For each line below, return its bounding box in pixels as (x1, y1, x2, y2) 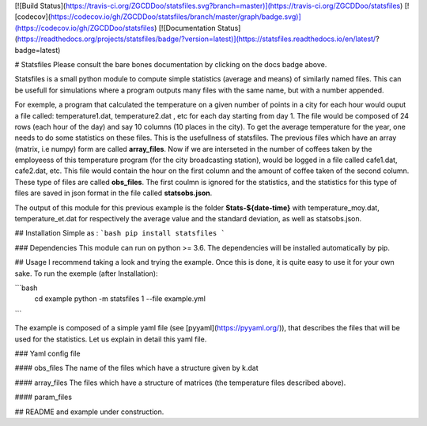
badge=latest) (14, 45, 61, 55)
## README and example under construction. (14, 407, 164, 417)
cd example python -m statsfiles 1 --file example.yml (34, 294, 206, 303)
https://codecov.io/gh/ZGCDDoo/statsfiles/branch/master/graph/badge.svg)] (50, 12, 301, 21)
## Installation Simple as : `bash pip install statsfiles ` (14, 228, 225, 238)
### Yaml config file (14, 349, 81, 358)
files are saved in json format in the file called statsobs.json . (14, 188, 213, 198)
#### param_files (14, 392, 73, 402)
